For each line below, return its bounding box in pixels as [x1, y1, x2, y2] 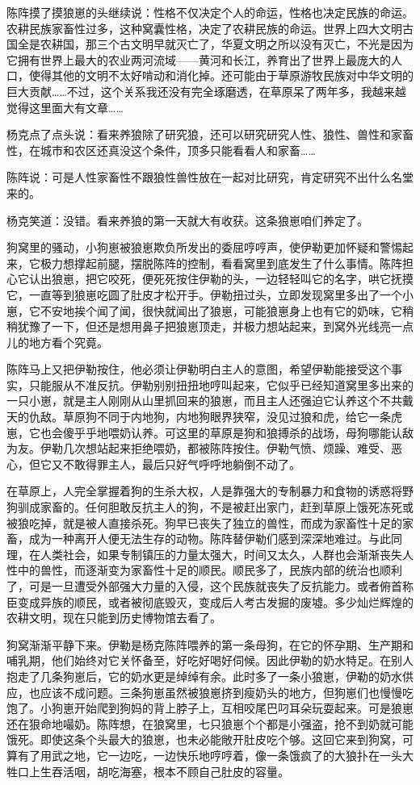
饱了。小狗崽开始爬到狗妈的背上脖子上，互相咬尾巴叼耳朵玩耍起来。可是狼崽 [6, 699, 414, 716]
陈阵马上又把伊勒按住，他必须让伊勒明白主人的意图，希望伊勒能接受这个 [6, 361, 391, 378]
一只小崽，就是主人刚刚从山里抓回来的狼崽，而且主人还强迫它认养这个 [6, 392, 380, 409]
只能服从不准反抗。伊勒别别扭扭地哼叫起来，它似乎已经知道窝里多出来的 [28, 376, 414, 393]
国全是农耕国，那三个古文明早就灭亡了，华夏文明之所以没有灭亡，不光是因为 [6, 35, 414, 52]
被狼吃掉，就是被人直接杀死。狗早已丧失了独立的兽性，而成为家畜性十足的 [6, 514, 402, 531]
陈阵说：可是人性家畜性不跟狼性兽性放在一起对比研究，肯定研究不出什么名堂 [6, 169, 414, 186]
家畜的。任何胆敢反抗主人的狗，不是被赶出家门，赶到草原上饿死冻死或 [40, 499, 414, 516]
